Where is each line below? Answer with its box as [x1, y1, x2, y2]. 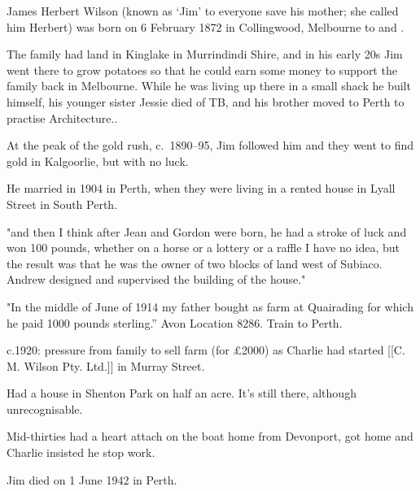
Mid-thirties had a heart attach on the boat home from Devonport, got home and [7, 428, 413, 445]
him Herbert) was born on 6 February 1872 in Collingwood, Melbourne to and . [7, 18, 405, 35]
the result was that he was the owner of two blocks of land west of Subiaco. [7, 254, 383, 272]
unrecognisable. [7, 400, 83, 417]
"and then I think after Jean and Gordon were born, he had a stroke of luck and [7, 223, 407, 240]
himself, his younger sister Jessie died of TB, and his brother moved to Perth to [7, 93, 405, 110]
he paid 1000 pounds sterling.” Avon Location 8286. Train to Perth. [7, 314, 343, 331]
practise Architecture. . [7, 109, 118, 126]
